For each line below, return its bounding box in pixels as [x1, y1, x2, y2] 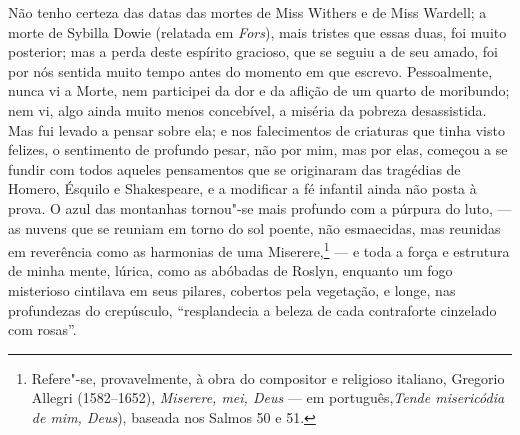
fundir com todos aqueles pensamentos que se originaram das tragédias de [8, 158, 461, 179]
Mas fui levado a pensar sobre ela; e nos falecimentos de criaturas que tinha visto [8, 119, 505, 140]
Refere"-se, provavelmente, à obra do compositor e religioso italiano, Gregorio [31, 367, 505, 388]
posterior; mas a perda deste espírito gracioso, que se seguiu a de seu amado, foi [8, 41, 498, 62]
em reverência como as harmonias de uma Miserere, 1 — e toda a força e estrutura [8, 238, 510, 261]
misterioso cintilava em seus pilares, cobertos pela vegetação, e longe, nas [8, 279, 456, 300]
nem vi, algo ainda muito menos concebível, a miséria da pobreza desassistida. [8, 99, 487, 120]
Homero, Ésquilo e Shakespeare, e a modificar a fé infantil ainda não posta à [8, 178, 477, 199]
